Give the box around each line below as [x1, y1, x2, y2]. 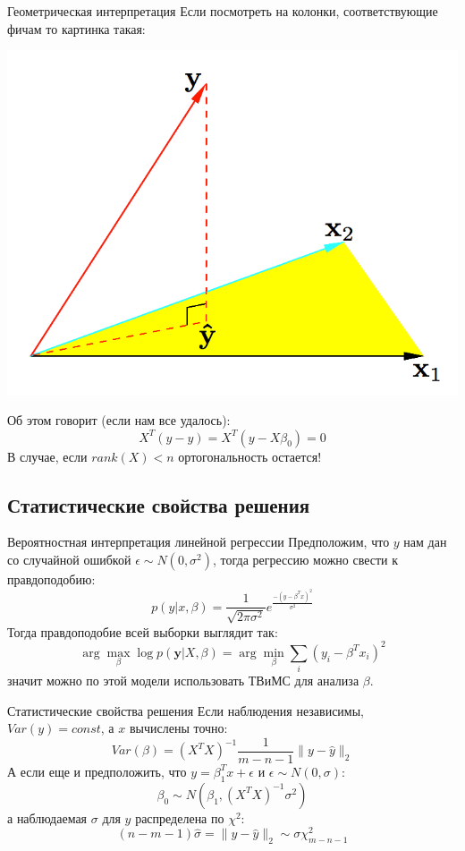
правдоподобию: [7, 569, 96, 588]
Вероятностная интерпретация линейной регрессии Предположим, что [7, 532, 390, 551]
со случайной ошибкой [7, 549, 131, 568]
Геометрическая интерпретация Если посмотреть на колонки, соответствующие [7, 2, 438, 20]
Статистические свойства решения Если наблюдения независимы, [7, 701, 364, 719]
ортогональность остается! [178, 447, 322, 465]
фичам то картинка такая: [7, 19, 146, 38]
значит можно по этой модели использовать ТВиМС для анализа [7, 671, 359, 690]
